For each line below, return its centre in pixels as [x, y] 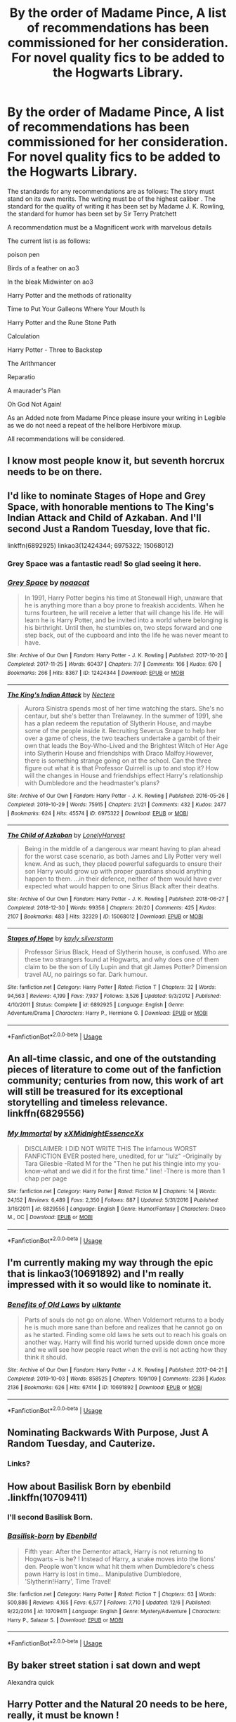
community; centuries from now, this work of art [116, 1080]
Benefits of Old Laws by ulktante [64, 1304]
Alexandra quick [31, 1682]
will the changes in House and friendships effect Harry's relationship [124, 776]
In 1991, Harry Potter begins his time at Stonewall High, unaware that [124, 598]
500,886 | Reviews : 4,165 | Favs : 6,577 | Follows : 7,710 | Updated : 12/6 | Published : [109, 1603]
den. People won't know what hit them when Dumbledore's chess [119, 1566]
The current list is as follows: [49, 241]
